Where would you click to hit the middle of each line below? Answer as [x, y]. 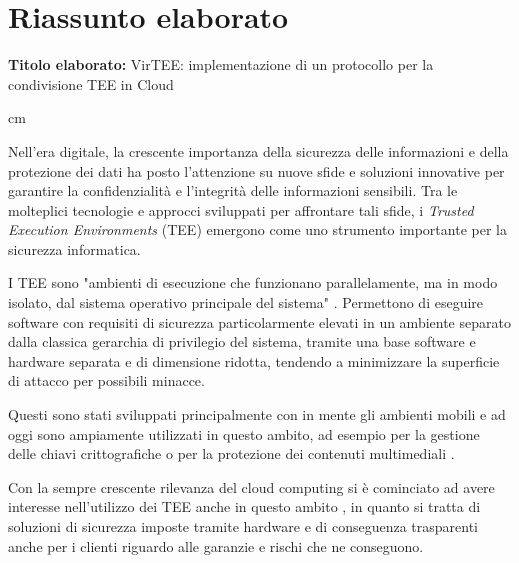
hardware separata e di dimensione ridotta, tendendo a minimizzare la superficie [254, 360]
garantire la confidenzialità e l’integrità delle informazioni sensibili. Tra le [233, 190]
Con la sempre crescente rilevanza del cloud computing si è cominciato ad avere [251, 486]
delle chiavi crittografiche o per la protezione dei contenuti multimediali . [231, 453]
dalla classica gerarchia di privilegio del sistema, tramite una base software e [242, 341]
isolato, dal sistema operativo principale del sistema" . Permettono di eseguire [246, 302]
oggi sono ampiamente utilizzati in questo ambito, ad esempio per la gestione [244, 433]
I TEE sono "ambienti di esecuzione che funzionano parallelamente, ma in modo [253, 282]
